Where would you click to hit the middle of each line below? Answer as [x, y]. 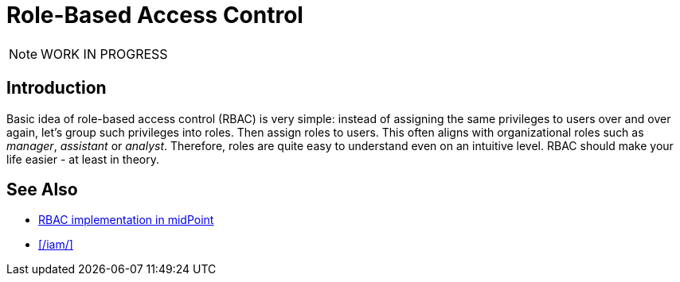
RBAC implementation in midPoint [126, 220]
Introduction [57, 88]
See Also [42, 190]
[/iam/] [56, 245]
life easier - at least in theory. [83, 159]
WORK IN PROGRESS [104, 54]
